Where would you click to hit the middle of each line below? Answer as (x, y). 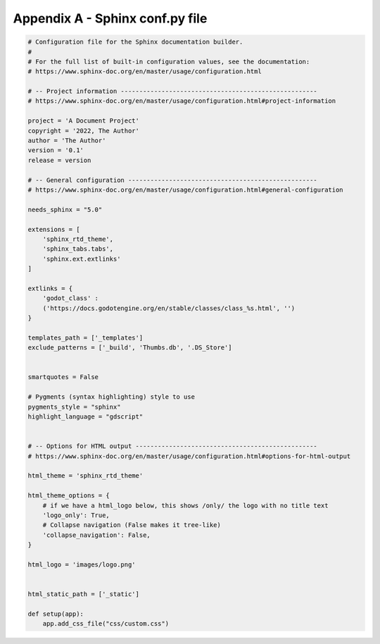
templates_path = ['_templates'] (85, 338)
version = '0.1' (56, 150)
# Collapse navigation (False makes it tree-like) (132, 525)
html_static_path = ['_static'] (84, 594)
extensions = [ (54, 229)
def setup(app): (56, 614)
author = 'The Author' (67, 141)
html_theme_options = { (69, 496)
